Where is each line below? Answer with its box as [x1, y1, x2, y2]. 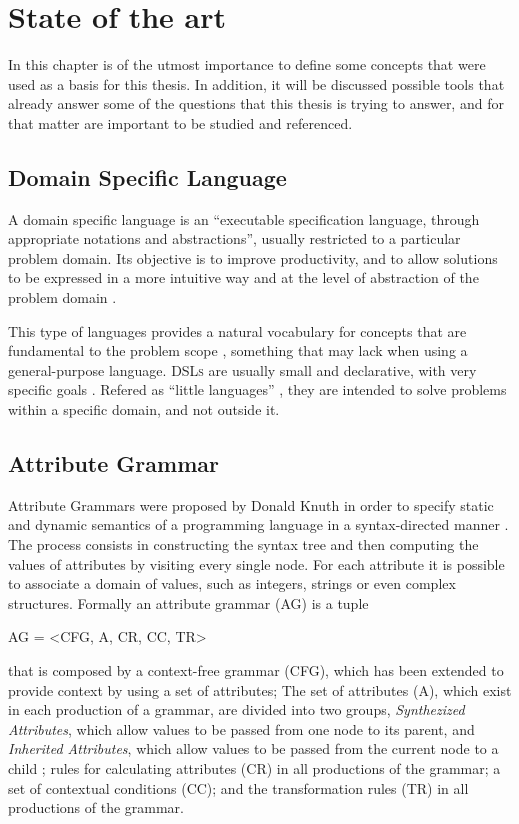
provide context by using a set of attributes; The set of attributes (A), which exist [8, 679, 512, 700]
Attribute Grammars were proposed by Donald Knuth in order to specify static [8, 494, 494, 515]
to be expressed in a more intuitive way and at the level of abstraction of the [8, 267, 479, 288]
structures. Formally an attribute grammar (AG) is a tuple [8, 592, 369, 613]
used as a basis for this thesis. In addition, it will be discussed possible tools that [8, 73, 505, 94]
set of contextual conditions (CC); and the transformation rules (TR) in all [8, 777, 469, 798]
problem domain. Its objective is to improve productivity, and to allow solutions [8, 247, 498, 268]
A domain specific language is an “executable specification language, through [8, 208, 480, 229]
